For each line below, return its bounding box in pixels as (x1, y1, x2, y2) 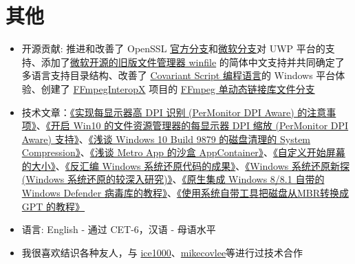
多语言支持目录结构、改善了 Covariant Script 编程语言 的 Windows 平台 (21, 68, 336, 82)
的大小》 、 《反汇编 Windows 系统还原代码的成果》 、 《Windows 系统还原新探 (21, 158, 349, 173)
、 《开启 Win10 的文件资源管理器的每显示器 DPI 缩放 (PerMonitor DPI (36, 118, 349, 133)
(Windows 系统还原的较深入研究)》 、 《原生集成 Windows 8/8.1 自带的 (21, 172, 325, 186)
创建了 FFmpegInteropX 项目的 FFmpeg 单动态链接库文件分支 (41, 81, 315, 96)
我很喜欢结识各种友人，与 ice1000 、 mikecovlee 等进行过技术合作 (21, 245, 303, 259)
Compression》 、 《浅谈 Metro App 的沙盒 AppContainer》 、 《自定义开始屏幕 (21, 145, 345, 159)
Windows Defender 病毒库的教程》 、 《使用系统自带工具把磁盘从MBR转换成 (21, 186, 349, 200)
